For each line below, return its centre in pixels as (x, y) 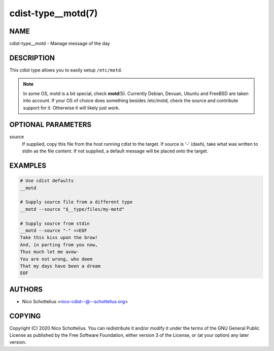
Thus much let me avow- (50, 252)
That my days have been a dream (60, 266)
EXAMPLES (28, 166)
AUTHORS (26, 289)
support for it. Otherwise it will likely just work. (72, 108)
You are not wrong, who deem (56, 259)
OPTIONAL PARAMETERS (50, 125)
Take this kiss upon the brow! (59, 238)
